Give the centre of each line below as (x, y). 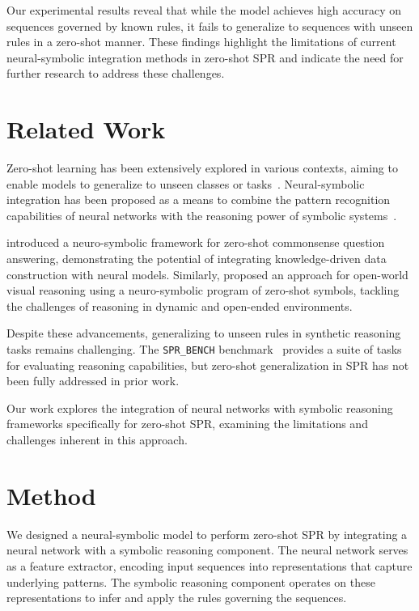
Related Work (86, 129)
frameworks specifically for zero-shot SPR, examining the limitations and (187, 424)
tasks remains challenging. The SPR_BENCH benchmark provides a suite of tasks (204, 349)
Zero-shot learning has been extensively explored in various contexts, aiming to (202, 168)
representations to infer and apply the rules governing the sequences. (177, 598)
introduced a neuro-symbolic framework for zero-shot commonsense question (196, 242)
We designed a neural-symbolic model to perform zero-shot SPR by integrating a (207, 534)
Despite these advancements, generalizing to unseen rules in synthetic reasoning (204, 333)
